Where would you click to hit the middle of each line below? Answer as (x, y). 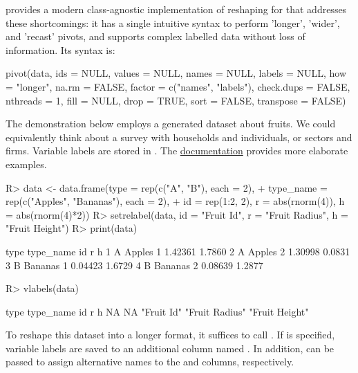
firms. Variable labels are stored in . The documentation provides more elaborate (177, 151)
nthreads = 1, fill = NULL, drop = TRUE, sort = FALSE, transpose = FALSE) (176, 100)
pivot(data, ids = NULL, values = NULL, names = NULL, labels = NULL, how (176, 73)
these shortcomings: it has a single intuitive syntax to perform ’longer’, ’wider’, (173, 22)
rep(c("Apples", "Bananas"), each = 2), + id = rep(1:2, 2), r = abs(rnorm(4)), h (175, 201)
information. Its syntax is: (60, 49)
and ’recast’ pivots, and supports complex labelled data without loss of (156, 36)
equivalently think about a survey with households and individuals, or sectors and (179, 137)
